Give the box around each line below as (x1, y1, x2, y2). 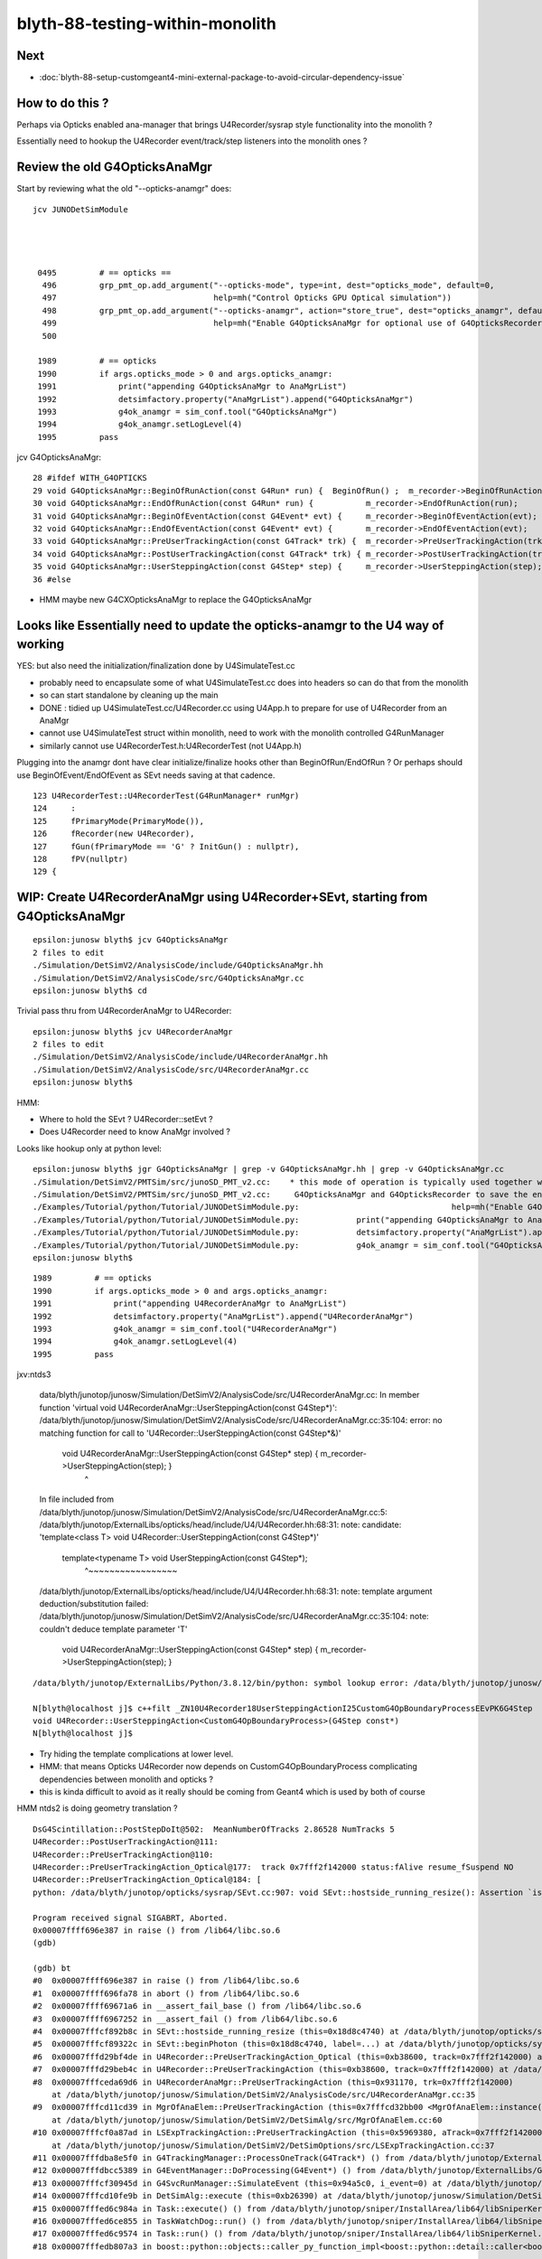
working (16, 637, 65, 652)
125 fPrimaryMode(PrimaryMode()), (33, 816, 205, 826)
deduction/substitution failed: (39, 1598, 149, 1608)
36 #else (33, 574, 71, 585)
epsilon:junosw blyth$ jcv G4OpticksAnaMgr (33, 935, 229, 945)
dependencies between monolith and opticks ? (39, 1774, 214, 1785)
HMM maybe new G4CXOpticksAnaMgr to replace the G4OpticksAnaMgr (39, 594, 312, 605)
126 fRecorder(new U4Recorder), (33, 829, 195, 839)
